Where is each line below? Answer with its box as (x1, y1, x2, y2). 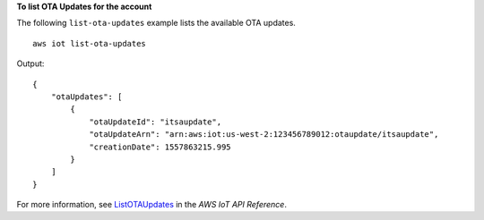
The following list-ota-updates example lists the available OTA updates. (16, 18, 296, 29)
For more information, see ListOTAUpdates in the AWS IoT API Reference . (16, 199, 287, 210)
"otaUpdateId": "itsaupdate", (89, 116, 222, 127)
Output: (16, 58, 45, 69)
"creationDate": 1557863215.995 (89, 141, 232, 152)
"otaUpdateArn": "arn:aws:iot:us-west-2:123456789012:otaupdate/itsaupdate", (89, 130, 439, 140)
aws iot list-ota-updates (32, 38, 147, 48)
